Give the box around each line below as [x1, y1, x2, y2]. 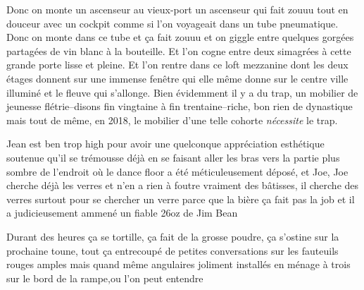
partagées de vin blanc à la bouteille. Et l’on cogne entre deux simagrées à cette [6, 43, 351, 58]
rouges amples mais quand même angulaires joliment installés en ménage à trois [6, 257, 351, 272]
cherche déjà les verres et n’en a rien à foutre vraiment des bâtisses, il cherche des [6, 178, 359, 193]
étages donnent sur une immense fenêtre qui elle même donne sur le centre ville [6, 71, 349, 85]
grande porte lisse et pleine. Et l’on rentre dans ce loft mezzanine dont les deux [6, 57, 349, 72]
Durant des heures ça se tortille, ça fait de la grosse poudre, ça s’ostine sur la [6, 229, 339, 243]
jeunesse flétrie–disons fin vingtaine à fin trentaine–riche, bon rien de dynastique [6, 99, 353, 114]
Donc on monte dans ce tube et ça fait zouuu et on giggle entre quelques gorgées [6, 30, 354, 44]
